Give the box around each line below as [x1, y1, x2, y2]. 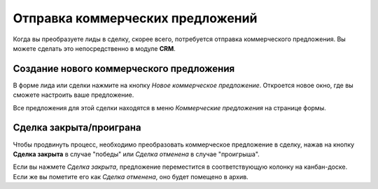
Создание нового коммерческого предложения [13, 63, 235, 75]
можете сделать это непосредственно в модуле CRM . [13, 44, 176, 52]
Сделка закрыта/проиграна [13, 122, 141, 134]
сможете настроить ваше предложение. [13, 91, 134, 99]
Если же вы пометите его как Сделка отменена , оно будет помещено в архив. [13, 172, 248, 181]
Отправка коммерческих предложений [13, 10, 258, 26]
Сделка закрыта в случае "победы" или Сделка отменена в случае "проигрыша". [13, 150, 260, 158]
